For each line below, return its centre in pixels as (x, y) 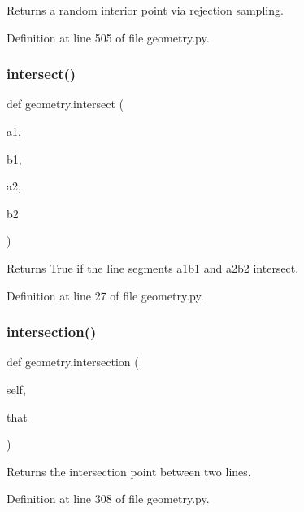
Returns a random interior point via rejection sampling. (145, 10)
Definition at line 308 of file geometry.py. (108, 499)
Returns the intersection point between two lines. (129, 471)
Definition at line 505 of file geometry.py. (108, 37)
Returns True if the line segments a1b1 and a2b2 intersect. (153, 267)
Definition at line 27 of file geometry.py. (105, 295)
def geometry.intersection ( (73, 362)
